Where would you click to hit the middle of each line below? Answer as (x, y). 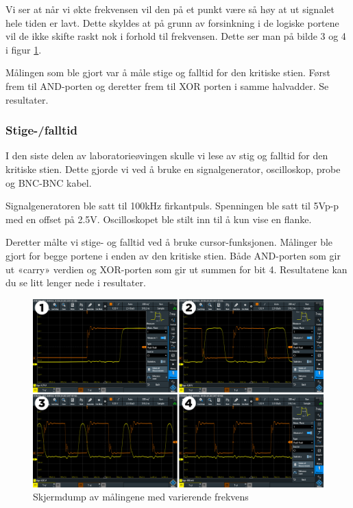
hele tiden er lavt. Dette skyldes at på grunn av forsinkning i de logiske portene (172, 22)
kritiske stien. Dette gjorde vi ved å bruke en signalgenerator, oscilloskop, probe (173, 169)
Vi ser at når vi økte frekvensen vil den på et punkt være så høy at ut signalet (170, 9)
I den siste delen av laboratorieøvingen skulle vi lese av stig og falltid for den (167, 155)
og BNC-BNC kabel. (49, 182)
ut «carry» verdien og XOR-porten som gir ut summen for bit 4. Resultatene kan (176, 269)
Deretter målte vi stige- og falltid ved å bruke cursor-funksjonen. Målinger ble (169, 242)
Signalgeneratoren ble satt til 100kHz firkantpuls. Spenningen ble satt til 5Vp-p (172, 206)
